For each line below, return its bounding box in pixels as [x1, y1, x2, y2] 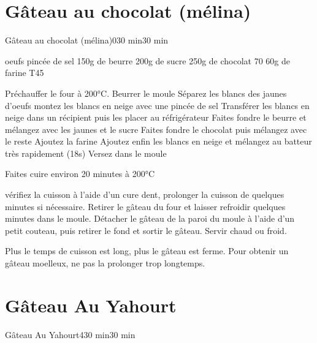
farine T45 [5, 66, 44, 79]
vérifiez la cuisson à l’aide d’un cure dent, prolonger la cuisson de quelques [5, 188, 285, 201]
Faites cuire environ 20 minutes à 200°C [5, 167, 155, 180]
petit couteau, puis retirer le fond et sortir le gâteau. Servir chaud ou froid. [5, 224, 287, 236]
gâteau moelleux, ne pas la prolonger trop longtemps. [5, 257, 205, 269]
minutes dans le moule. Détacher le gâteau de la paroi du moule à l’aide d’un [5, 212, 295, 225]
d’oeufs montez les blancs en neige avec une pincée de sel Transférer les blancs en [5, 99, 310, 111]
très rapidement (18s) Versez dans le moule [5, 146, 167, 159]
